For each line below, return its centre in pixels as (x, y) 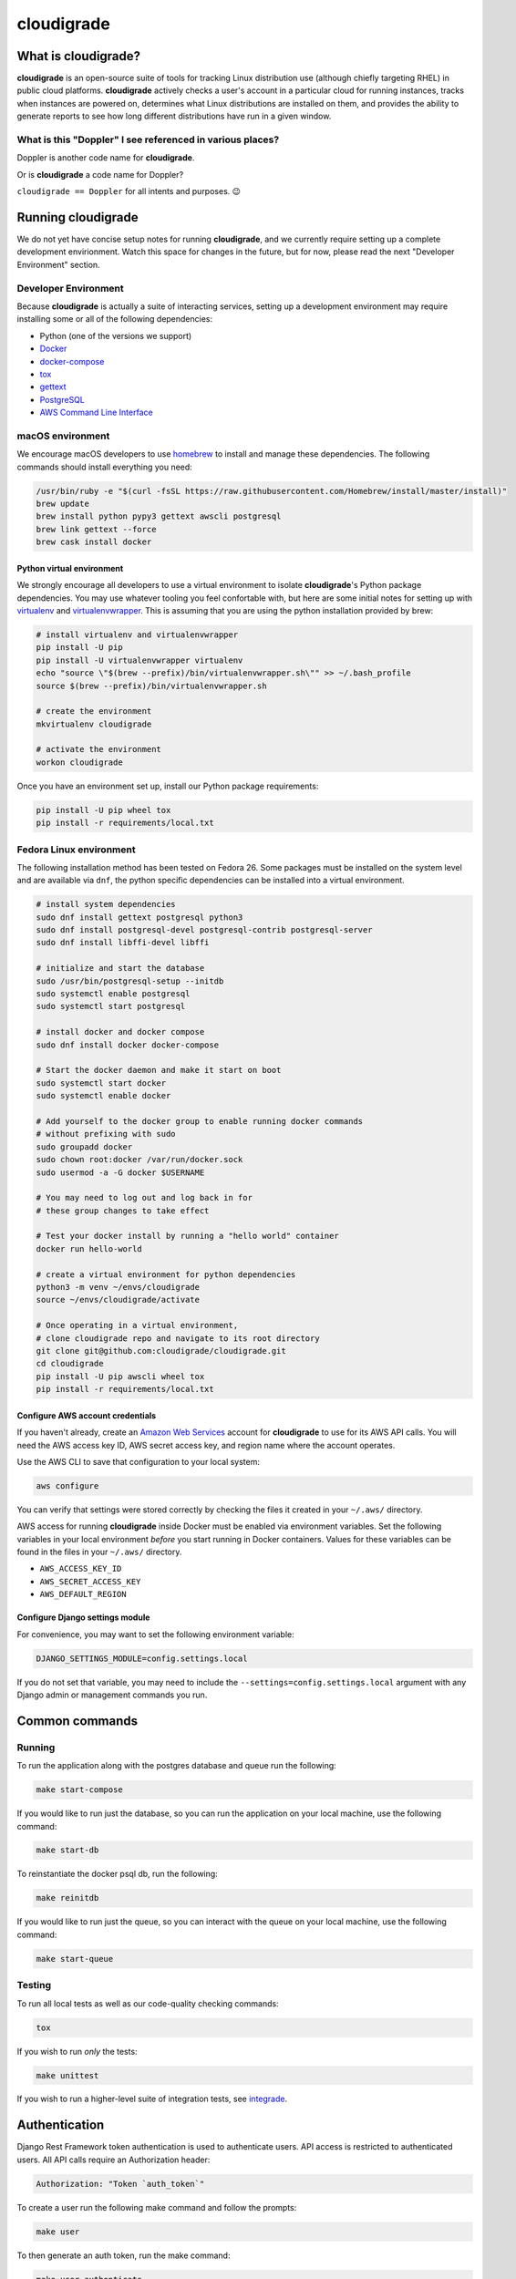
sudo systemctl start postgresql (111, 1006)
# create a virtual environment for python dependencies (166, 1274)
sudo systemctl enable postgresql (113, 994)
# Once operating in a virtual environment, (137, 1325)
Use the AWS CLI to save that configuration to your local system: (138, 1461)
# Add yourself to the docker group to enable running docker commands (200, 1121)
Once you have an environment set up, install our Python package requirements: (168, 786)
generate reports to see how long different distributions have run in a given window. (174, 116)
